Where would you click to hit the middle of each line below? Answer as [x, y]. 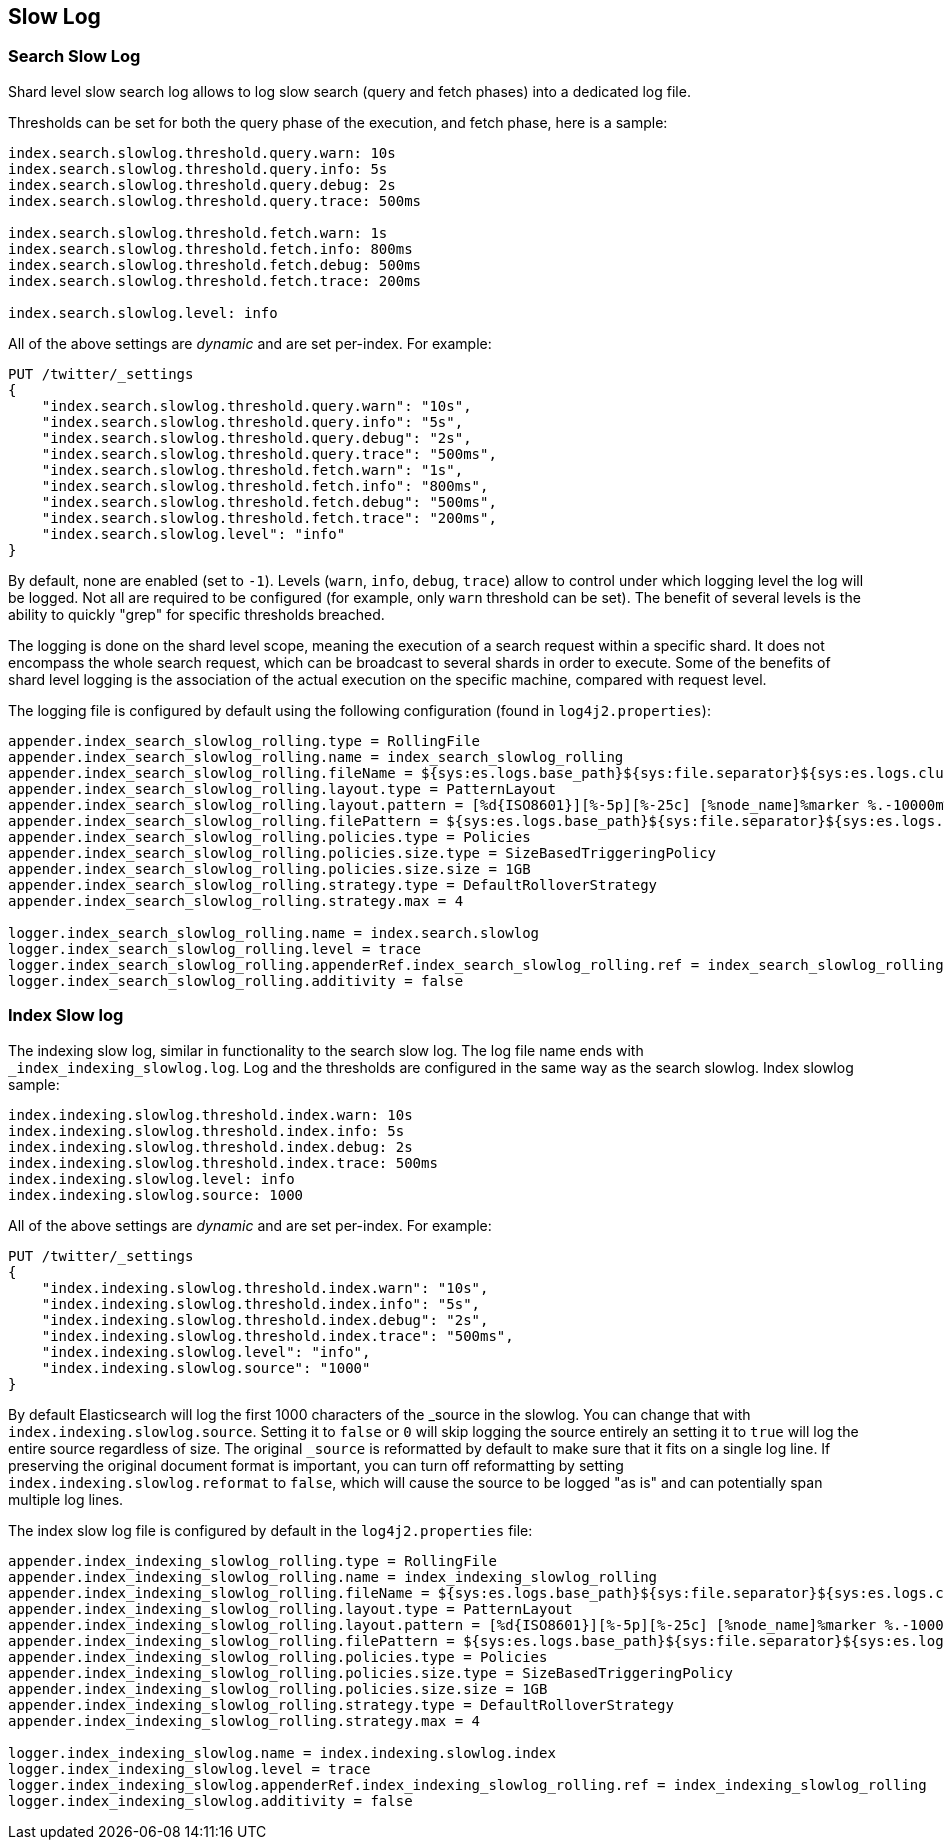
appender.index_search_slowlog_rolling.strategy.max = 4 [236, 900]
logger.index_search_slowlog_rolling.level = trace [215, 948]
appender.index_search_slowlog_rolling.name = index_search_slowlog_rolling [316, 756]
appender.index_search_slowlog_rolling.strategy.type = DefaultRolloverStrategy [333, 884]
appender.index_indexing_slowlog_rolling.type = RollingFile [252, 1560]
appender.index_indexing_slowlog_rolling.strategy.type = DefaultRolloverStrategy [341, 1704]
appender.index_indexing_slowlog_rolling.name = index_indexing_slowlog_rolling [333, 1576]
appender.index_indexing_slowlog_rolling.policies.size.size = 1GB [278, 1688]
